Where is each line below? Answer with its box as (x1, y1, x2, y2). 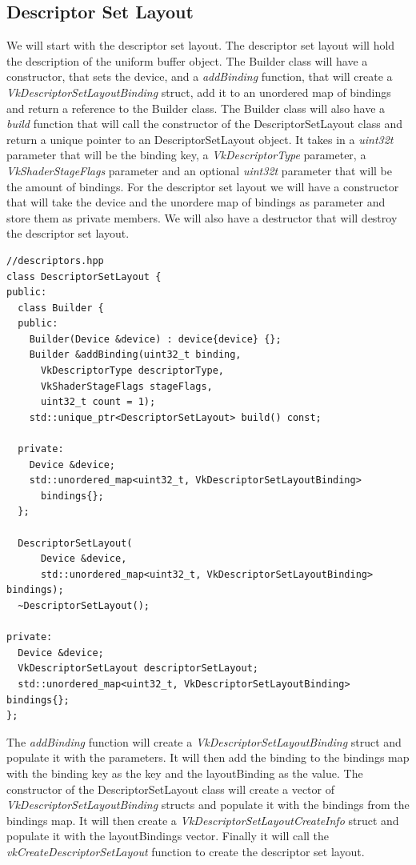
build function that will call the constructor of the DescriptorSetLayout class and (6, 115, 402, 132)
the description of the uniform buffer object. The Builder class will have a (6, 52, 368, 69)
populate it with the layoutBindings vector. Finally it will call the (6, 827, 330, 844)
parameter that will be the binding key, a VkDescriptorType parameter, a (6, 146, 366, 163)
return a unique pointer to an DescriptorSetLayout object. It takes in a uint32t (6, 130, 394, 147)
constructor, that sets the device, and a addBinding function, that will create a (6, 68, 393, 85)
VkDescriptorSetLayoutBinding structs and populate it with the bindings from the (6, 796, 410, 813)
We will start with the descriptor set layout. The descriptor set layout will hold (6, 37, 395, 54)
